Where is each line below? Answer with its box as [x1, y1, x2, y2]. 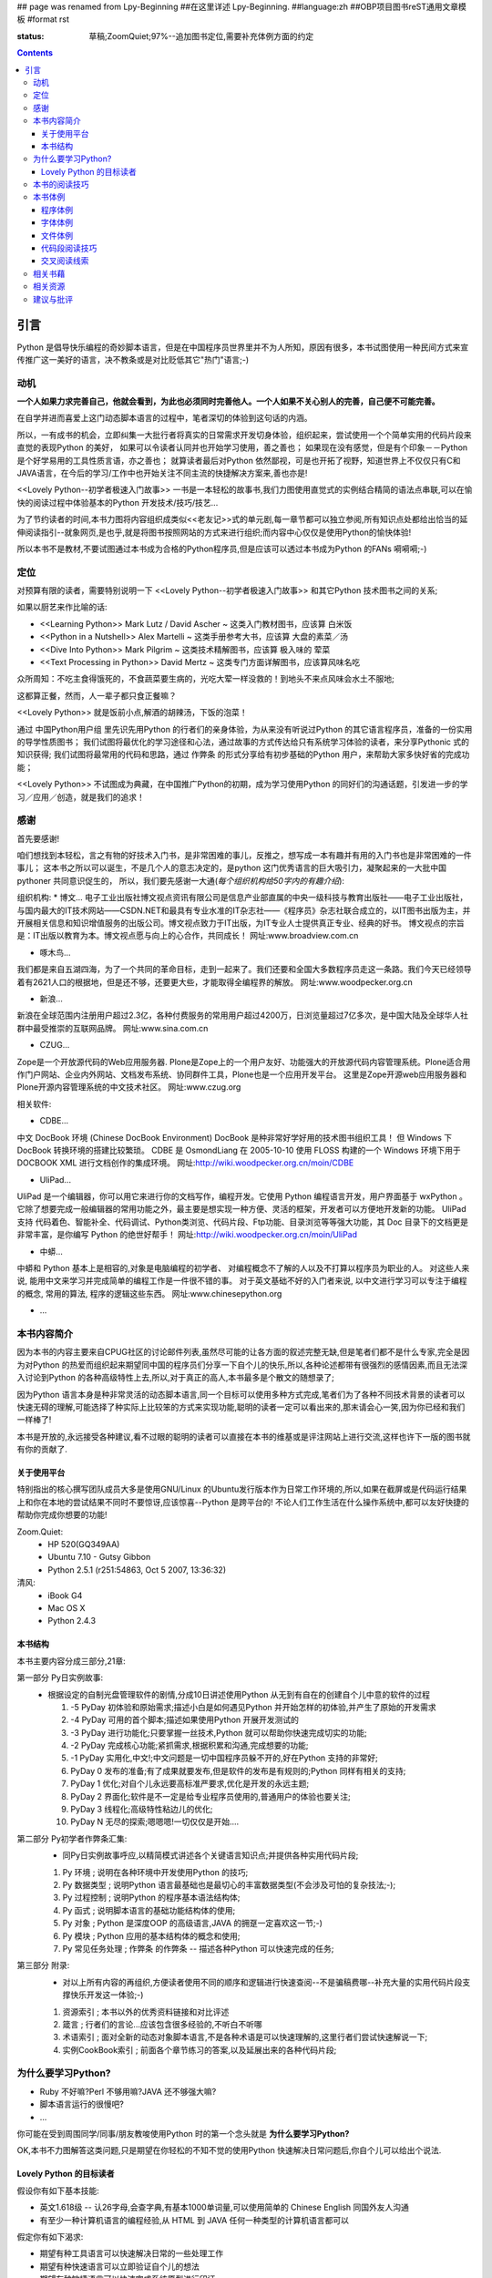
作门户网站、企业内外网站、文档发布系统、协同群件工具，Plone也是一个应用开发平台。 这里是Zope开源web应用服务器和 [16, 1069, 466, 1080]
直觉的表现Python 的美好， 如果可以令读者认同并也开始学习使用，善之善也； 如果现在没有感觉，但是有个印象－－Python [16, 442, 468, 453]
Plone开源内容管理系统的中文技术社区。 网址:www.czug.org [16, 1082, 241, 1093]
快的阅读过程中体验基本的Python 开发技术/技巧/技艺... [16, 497, 219, 508]
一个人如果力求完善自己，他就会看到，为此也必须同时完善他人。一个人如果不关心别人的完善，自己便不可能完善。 [16, 396, 440, 407]
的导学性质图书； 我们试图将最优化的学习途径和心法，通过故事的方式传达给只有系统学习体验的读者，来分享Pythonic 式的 [16, 736, 469, 747]
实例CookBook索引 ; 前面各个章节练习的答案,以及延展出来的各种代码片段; [62, 2044, 337, 2055]
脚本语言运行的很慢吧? [39, 2098, 125, 2109]
